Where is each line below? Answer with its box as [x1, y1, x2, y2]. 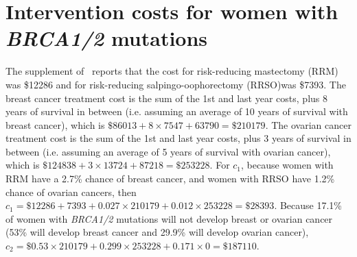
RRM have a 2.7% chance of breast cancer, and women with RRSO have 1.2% [5, 171, 335, 186]
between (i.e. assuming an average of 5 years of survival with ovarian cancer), [5, 144, 331, 158]
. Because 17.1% [274, 198, 343, 212]
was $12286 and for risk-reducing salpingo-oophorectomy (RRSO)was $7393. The [5, 77, 346, 91]
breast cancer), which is [5, 117, 105, 132]
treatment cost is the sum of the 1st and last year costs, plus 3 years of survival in [5, 131, 352, 145]
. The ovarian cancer [265, 117, 352, 132]
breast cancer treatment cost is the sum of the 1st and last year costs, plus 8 [5, 90, 327, 105]
